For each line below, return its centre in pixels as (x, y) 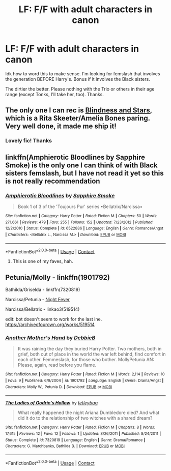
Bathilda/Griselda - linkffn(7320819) (43, 290)
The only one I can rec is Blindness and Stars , (79, 110)
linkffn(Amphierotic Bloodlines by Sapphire (75, 157)
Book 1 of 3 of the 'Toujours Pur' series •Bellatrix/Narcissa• (80, 207)
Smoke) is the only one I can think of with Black (81, 165)
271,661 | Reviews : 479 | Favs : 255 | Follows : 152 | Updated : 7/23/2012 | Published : (79, 222)
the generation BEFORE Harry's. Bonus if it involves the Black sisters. (78, 79)
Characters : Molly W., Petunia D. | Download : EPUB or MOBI (59, 387)
